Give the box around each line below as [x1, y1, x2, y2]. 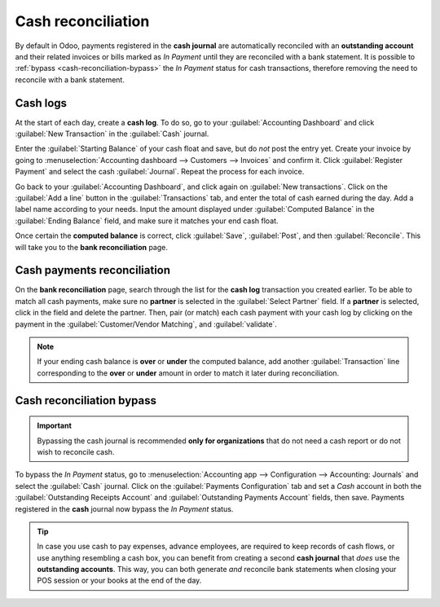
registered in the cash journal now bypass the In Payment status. [15, 504, 234, 513]
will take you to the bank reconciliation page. [15, 242, 169, 252]
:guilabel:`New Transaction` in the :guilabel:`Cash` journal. [15, 129, 209, 139]
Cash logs [15, 96, 68, 110]
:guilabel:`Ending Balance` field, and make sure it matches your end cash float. [15, 216, 279, 226]
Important [37, 420, 73, 431]
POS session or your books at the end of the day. [37, 575, 202, 586]
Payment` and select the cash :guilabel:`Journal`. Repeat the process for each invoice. [15, 167, 305, 177]
